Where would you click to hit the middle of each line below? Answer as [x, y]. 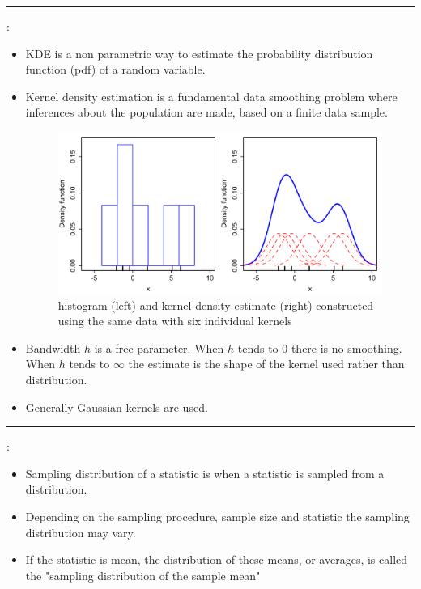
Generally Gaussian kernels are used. [117, 407]
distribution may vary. [81, 532]
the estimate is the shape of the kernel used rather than [266, 364]
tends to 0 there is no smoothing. [320, 347]
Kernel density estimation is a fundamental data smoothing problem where [211, 96]
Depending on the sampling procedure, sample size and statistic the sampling [217, 516]
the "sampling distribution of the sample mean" [143, 575]
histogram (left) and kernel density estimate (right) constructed [216, 305]
